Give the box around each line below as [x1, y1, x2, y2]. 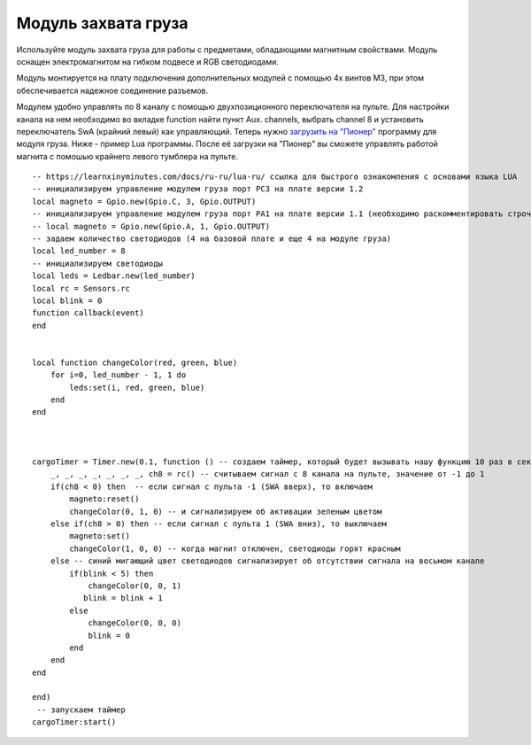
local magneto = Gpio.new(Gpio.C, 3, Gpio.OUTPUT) [32, 196, 257, 206]
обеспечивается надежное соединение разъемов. [16, 85, 209, 96]
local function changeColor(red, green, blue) [32, 357, 238, 368]
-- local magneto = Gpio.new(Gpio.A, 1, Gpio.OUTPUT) [32, 221, 270, 231]
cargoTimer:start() [32, 718, 117, 727]
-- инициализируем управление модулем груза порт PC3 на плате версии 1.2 [32, 184, 364, 194]
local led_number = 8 [32, 246, 126, 256]
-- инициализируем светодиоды [32, 258, 164, 268]
